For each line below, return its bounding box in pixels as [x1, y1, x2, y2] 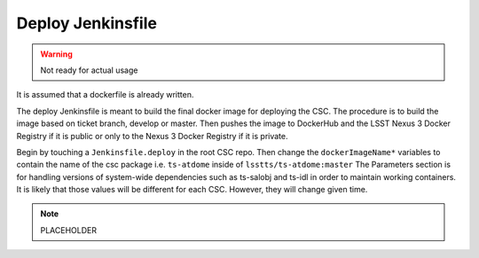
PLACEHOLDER [40, 224, 98, 235]
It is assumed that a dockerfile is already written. [16, 90, 194, 100]
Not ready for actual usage [40, 65, 138, 75]
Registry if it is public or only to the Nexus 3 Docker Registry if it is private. [16, 130, 288, 141]
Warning [40, 49, 73, 59]
